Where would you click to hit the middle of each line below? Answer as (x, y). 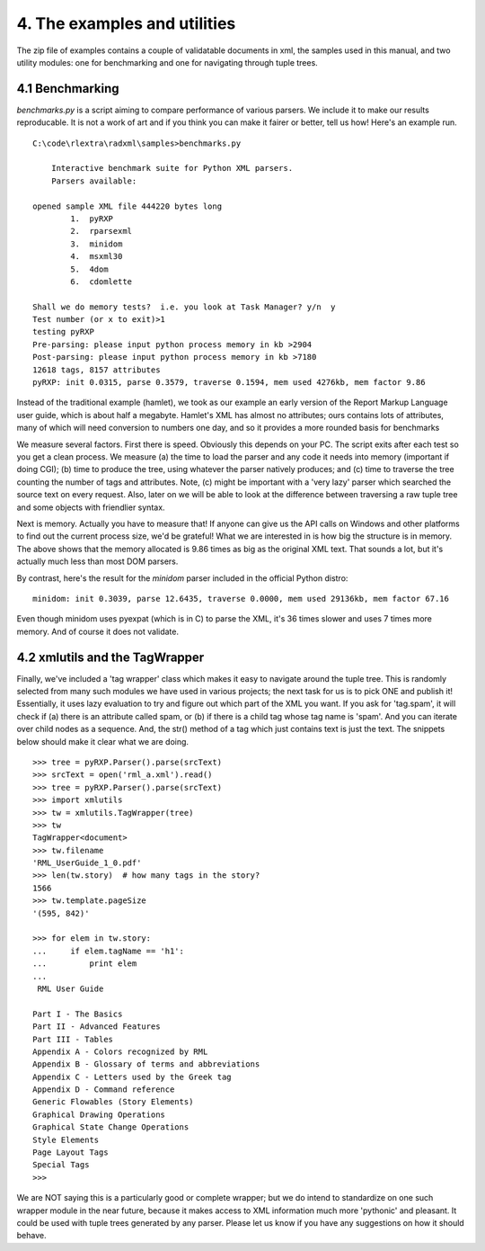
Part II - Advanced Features (97, 1027)
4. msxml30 (97, 257)
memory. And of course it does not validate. (98, 631)
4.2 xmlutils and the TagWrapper (110, 657)
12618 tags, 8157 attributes (97, 370)
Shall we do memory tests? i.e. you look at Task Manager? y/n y (184, 307)
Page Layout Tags (71, 1153)
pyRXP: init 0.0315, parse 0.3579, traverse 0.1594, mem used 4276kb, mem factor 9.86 (229, 383)
